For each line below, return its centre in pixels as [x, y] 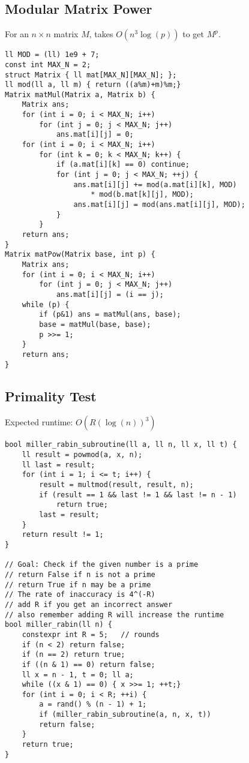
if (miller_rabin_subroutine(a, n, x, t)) [125, 715]
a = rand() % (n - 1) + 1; [93, 705]
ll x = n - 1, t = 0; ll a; [78, 675]
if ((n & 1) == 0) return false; [88, 664]
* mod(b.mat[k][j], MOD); [142, 195]
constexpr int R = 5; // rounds [91, 634]
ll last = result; [58, 465]
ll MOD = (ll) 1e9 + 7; [52, 55]
